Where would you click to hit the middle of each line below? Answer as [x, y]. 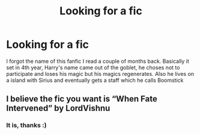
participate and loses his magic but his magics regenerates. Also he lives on [100, 73]
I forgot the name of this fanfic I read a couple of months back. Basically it [98, 61]
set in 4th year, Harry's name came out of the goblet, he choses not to [93, 67]
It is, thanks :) [26, 125]
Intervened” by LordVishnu [58, 108]
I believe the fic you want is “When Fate [82, 99]
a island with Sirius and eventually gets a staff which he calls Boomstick [95, 80]
